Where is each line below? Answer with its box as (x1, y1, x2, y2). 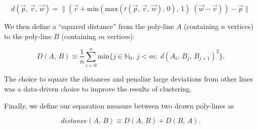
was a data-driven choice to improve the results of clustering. (4, 83, 192, 93)
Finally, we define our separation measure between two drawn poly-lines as (4, 100, 234, 110)
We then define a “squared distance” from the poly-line (4, 21, 174, 31)
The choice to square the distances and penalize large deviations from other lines (4, 73, 253, 84)
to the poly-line (4, 30, 52, 41)
